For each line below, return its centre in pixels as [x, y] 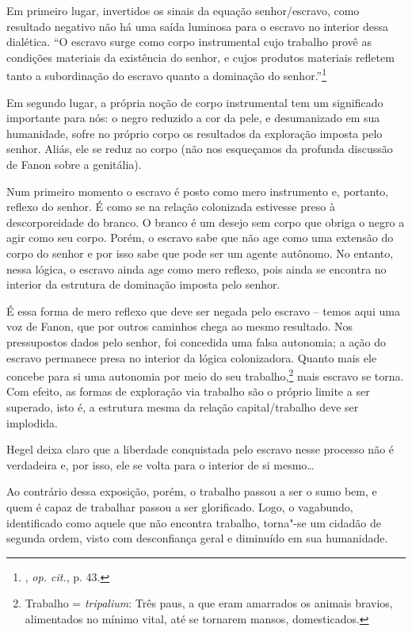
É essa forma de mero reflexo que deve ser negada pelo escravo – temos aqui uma [203, 310]
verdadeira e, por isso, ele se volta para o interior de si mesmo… [160, 464]
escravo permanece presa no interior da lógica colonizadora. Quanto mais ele [192, 357]
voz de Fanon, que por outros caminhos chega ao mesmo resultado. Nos [179, 326]
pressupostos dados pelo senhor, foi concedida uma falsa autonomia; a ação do [196, 341]
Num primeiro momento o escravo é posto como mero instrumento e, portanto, [198, 191]
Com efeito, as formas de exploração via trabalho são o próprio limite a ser [188, 391]
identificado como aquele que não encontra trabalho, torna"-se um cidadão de [194, 522]
